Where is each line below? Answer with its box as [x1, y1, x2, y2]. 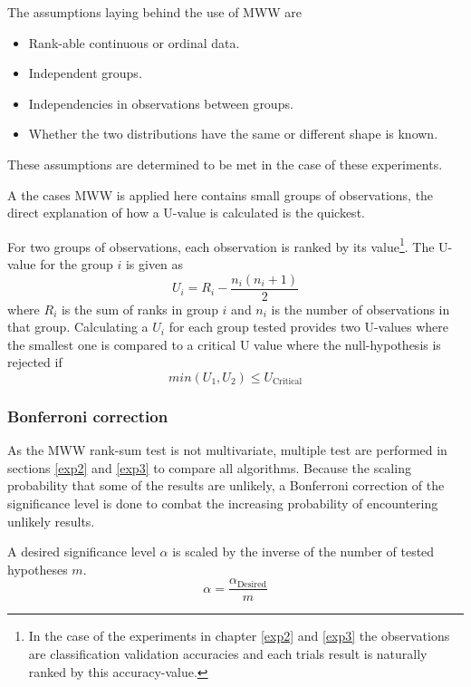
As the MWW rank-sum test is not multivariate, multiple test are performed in [7, 440, 447, 460]
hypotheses [7, 559, 68, 578]
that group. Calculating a [7, 317, 149, 336]
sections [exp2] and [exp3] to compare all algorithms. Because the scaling [7, 458, 411, 477]
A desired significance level [7, 542, 156, 561]
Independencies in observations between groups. [28, 93, 293, 112]
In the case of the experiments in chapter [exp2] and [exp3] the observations [28, 626, 450, 645]
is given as [125, 255, 184, 273]
